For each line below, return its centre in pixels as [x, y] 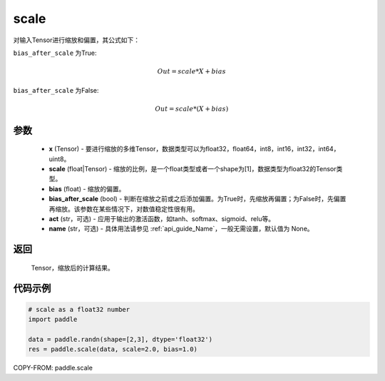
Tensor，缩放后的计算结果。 [72, 268]
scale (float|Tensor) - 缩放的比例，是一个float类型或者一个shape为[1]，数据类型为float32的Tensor [192, 169]
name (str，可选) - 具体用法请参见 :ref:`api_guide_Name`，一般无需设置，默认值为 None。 [181, 229]
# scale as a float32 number [79, 309]
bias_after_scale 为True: [55, 53]
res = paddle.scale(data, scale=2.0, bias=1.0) [113, 349]
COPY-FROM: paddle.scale [53, 368]
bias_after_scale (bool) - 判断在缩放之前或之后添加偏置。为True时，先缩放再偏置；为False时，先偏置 [197, 199]
